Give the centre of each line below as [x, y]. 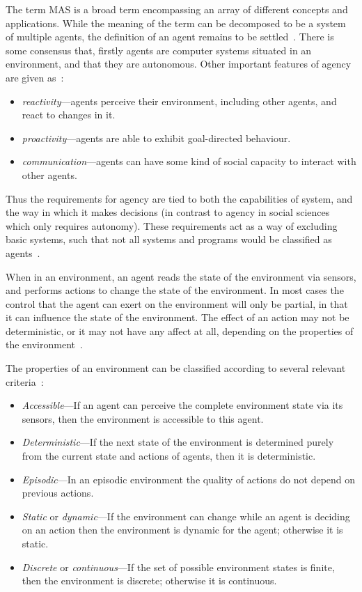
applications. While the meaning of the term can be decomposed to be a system [176, 23]
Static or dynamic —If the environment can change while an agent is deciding [186, 516]
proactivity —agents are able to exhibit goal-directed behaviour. [156, 138]
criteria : [25, 381]
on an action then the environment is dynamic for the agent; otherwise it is [182, 530]
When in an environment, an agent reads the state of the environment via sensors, [181, 276]
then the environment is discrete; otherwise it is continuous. [149, 581]
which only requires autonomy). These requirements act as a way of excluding [172, 225]
